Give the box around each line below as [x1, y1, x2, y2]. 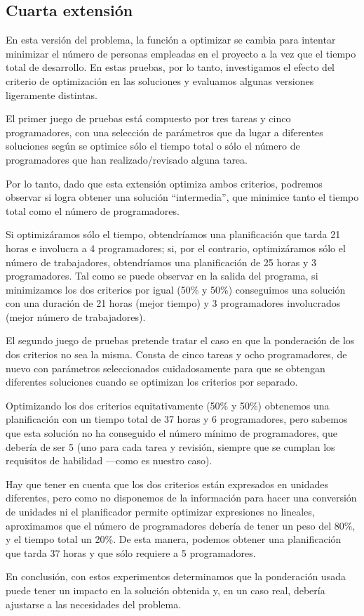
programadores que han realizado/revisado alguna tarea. [6, 152, 248, 166]
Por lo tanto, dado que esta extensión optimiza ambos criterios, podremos [6, 176, 323, 190]
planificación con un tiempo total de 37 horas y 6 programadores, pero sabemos [6, 412, 348, 426]
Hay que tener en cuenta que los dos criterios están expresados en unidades [6, 476, 328, 491]
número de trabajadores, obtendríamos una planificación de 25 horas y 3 [6, 254, 317, 269]
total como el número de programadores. [6, 203, 180, 218]
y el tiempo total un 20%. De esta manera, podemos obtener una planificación [6, 532, 342, 546]
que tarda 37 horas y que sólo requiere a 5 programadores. [6, 545, 256, 560]
